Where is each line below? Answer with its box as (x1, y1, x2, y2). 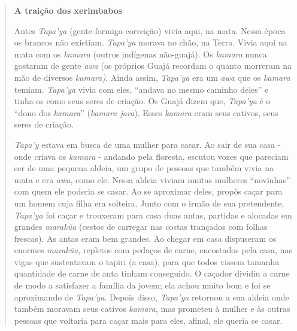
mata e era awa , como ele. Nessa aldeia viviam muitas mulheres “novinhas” (14, 173, 290, 186)
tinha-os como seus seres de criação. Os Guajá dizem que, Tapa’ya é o (14, 95, 271, 107)
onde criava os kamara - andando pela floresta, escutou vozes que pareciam (14, 150, 289, 162)
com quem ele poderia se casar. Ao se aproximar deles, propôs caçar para (14, 185, 283, 198)
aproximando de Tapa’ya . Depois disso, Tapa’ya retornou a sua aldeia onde (14, 290, 289, 303)
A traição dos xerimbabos (14, 4, 123, 16)
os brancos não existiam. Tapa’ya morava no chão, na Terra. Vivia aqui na (14, 36, 287, 48)
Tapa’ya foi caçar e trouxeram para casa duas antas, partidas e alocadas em (14, 208, 292, 221)
